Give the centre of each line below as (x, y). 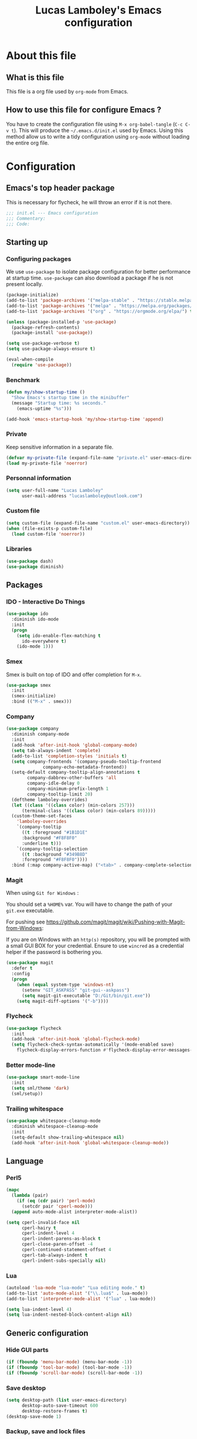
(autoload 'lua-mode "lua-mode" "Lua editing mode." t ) (76, 1288)
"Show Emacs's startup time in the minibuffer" (71, 397)
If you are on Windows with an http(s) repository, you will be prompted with (98, 939)
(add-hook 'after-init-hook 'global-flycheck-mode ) (76, 1039)
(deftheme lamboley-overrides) (50, 800)
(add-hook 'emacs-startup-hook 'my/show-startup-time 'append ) (85, 419)
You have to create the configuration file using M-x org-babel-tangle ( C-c (94, 124)
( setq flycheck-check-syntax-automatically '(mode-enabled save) (93, 1045)
